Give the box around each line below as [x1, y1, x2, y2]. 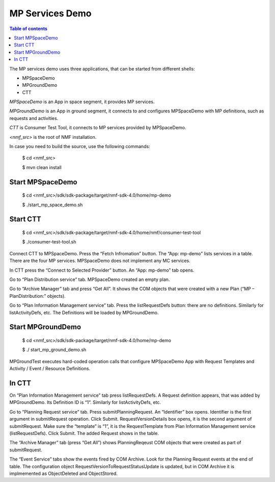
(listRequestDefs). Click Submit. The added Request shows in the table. [9, 430, 159, 436]
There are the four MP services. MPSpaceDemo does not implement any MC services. [9, 258, 190, 264]
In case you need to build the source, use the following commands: [9, 143, 150, 150]
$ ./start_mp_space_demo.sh [22, 202, 83, 208]
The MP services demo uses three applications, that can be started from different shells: [9, 65, 196, 71]
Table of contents [9, 26, 48, 32]
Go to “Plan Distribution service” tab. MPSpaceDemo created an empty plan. [9, 276, 170, 282]
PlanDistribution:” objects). [9, 293, 66, 299]
